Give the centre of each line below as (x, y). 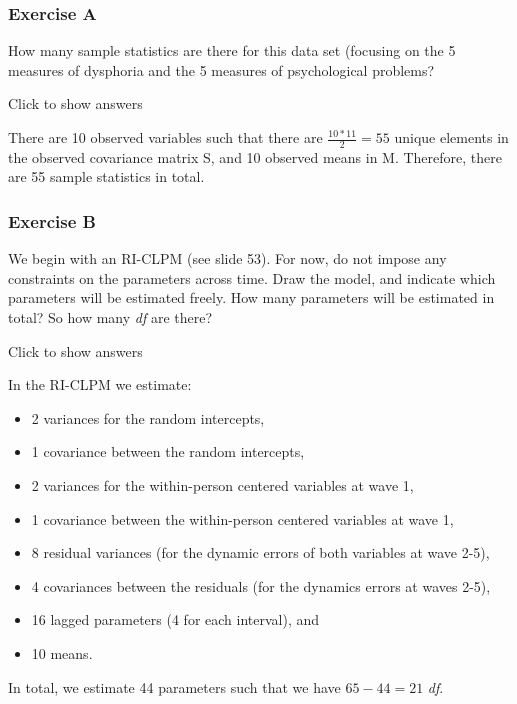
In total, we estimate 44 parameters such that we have (174, 686)
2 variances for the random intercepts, (148, 417)
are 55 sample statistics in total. (106, 176)
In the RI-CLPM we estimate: (100, 384)
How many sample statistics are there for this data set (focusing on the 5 (232, 50)
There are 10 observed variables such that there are (165, 137)
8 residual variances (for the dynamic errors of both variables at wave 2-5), (260, 552)
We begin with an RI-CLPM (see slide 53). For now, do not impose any (227, 258)
